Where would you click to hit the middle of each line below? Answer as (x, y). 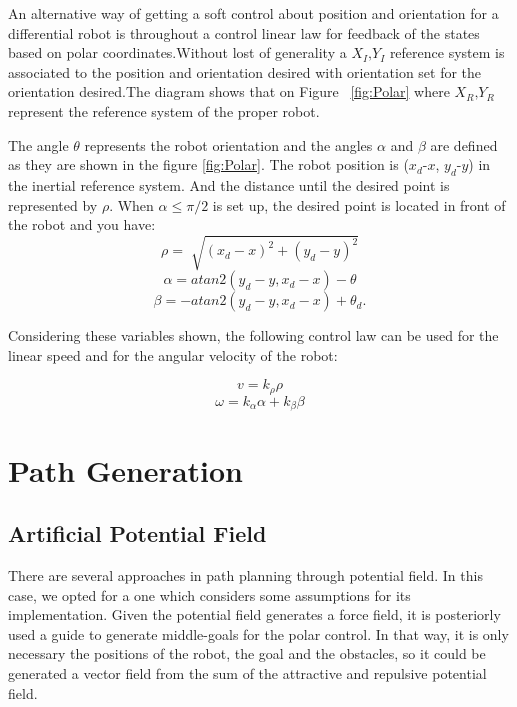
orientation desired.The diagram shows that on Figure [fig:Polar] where (229, 91)
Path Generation (125, 469)
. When (131, 204)
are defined (464, 144)
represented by (53, 204)
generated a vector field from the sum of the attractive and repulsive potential (247, 672)
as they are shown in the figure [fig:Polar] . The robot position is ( (208, 164)
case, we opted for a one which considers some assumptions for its (209, 594)
